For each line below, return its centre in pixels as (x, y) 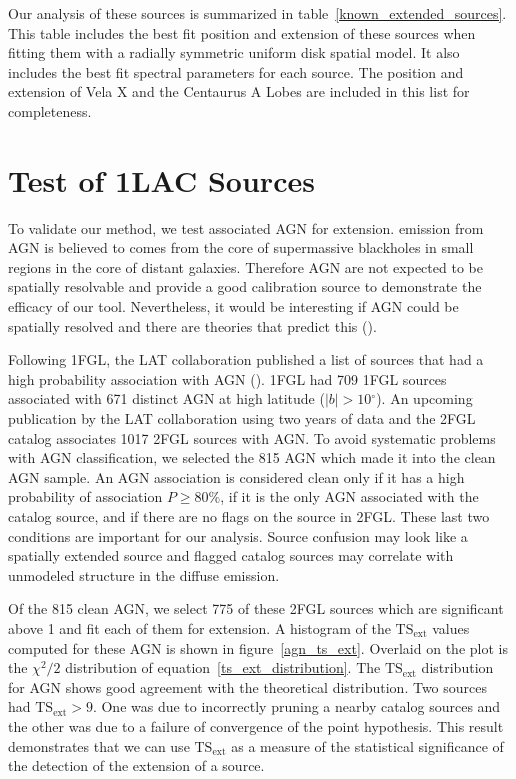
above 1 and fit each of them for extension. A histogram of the (199, 627)
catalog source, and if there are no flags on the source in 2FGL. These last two (249, 516)
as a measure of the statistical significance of (367, 745)
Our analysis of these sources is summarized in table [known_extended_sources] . (257, 13)
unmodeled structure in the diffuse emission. (144, 574)
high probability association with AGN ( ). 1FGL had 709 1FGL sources (227, 378)
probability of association (85, 496)
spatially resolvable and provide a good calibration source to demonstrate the (245, 286)
